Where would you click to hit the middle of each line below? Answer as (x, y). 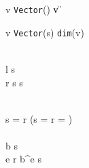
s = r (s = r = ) (39, 118)
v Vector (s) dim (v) (45, 32)
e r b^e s (24, 159)
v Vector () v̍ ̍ (33, 9)
